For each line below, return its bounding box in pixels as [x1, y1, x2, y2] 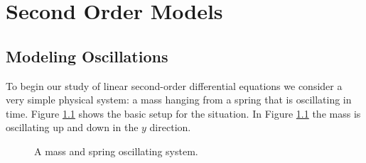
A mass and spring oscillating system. [34, 143, 198, 158]
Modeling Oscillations [6, 45, 168, 67]
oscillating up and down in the [6, 120, 139, 135]
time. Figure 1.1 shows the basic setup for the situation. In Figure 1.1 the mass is [6, 106, 361, 120]
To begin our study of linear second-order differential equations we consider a [6, 78, 343, 93]
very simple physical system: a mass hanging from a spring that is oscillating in [6, 92, 352, 107]
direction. [149, 120, 191, 135]
